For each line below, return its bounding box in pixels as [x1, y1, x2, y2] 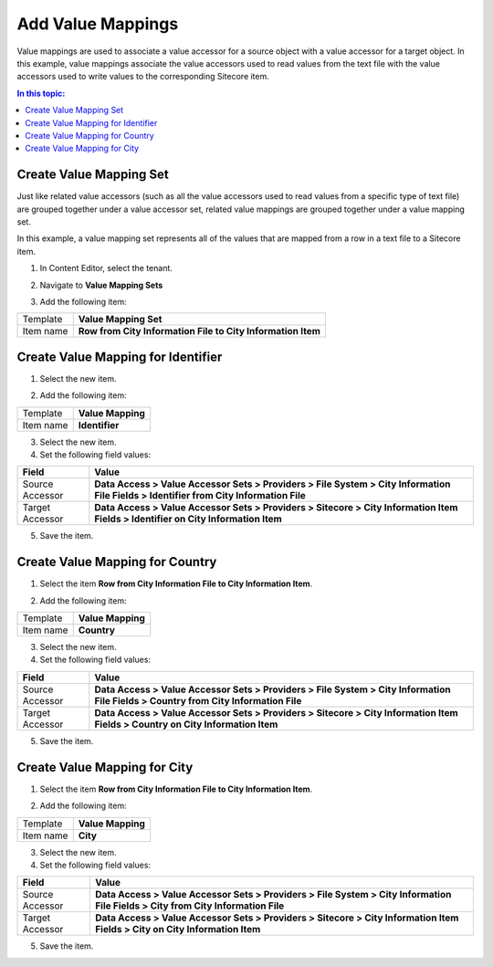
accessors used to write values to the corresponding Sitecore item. [16, 71, 269, 82]
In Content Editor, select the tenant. [39, 263, 173, 274]
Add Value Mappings [16, 14, 179, 34]
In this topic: [16, 88, 66, 99]
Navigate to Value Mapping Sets [39, 279, 163, 290]
